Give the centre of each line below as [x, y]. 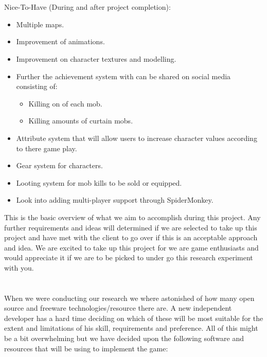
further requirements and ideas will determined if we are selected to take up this [131, 227]
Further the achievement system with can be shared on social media [123, 76]
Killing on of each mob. [65, 103]
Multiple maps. [40, 24]
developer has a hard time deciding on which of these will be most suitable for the [134, 318]
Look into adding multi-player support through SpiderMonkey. [115, 200]
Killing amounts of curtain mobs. [81, 121]
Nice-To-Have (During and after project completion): [87, 7]
